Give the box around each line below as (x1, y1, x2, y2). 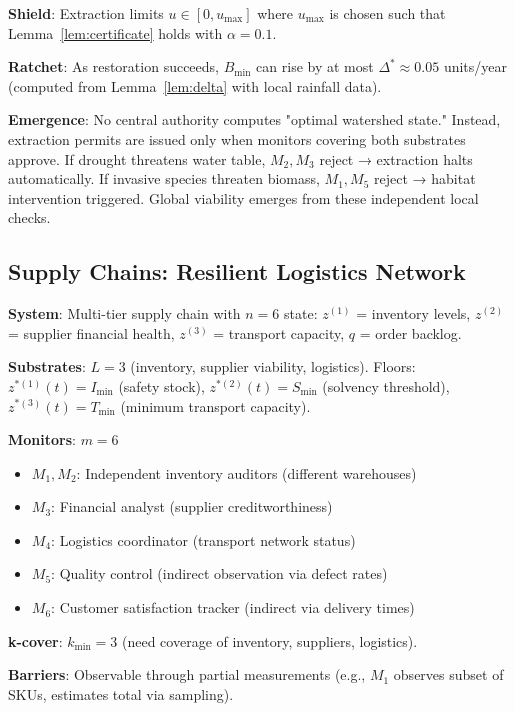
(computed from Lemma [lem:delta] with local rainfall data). (8, 75, 382, 96)
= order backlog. (359, 322, 462, 343)
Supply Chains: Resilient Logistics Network (8, 256, 466, 287)
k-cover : (8, 630, 63, 651)
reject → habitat (374, 168, 476, 189)
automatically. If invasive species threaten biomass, (8, 168, 320, 189)
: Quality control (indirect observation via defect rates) (51, 563, 388, 584)
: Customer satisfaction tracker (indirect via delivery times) (51, 597, 415, 618)
